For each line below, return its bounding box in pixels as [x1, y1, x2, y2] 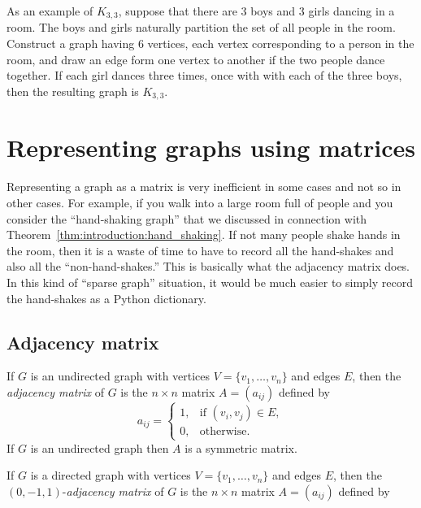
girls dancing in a [308, 2, 395, 19]
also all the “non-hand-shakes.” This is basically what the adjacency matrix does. [7, 258, 410, 275]
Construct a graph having [7, 35, 135, 52]
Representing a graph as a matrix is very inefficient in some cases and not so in [7, 178, 401, 195]
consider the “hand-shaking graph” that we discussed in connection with [7, 210, 367, 227]
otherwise [199, 426, 247, 438]
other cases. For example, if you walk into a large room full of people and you [7, 194, 393, 211]
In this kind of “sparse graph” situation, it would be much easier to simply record [7, 273, 413, 290]
